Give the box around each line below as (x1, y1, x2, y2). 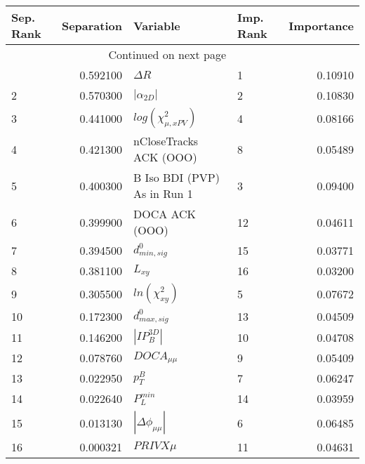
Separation (61, 17, 122, 34)
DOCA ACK (133, 206, 197, 222)
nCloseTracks (133, 133, 199, 149)
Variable (133, 17, 180, 34)
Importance (288, 17, 354, 34)
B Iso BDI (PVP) (133, 169, 220, 185)
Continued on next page (108, 46, 227, 62)
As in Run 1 (133, 185, 193, 201)
